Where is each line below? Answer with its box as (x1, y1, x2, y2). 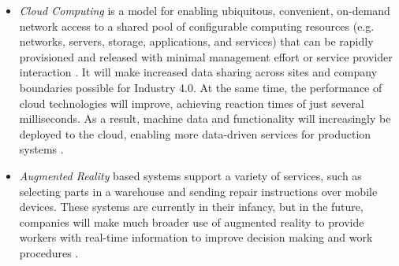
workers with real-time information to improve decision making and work (19, 229, 373, 246)
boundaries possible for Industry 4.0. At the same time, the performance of (19, 79, 382, 95)
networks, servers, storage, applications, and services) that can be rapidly (19, 33, 374, 50)
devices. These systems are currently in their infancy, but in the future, (19, 198, 364, 215)
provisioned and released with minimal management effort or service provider (19, 48, 393, 65)
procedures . (19, 244, 79, 260)
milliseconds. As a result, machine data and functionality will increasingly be (19, 110, 391, 127)
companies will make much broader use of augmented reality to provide (19, 213, 364, 230)
